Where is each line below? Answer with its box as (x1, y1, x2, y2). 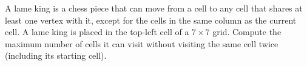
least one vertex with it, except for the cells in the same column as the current (5, 13, 297, 26)
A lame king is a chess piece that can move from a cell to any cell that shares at (5, 2, 303, 14)
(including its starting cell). (5, 49, 107, 62)
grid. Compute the (212, 25, 282, 38)
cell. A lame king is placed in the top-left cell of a (5, 25, 189, 38)
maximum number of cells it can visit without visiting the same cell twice (5, 37, 278, 50)
